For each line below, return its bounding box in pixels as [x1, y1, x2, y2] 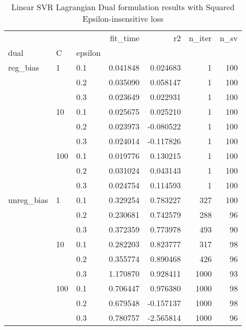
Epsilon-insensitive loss [83, 13, 163, 24]
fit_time [110, 32, 140, 44]
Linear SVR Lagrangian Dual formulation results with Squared [11, 1, 235, 13]
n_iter [189, 32, 212, 44]
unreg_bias [8, 194, 48, 206]
